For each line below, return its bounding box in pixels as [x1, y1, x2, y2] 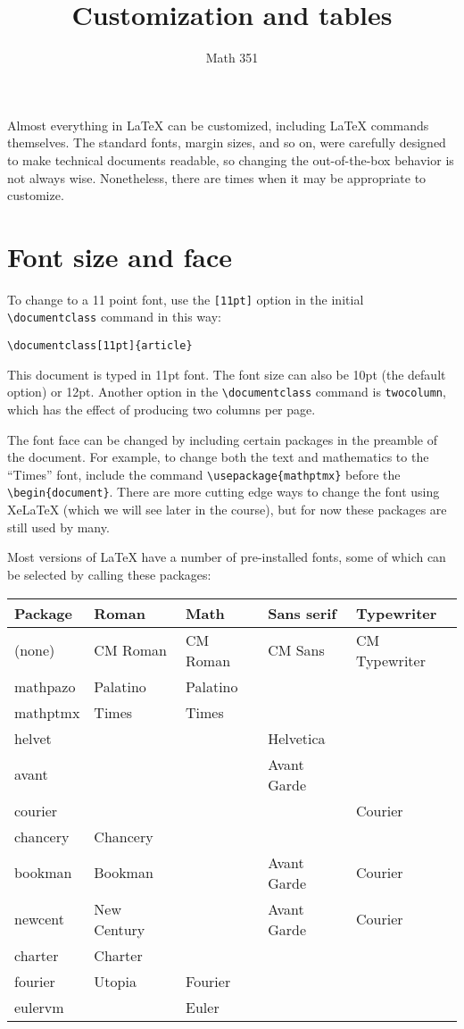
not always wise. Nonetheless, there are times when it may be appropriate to [7, 168, 427, 187]
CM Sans [268, 640, 325, 660]
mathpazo [14, 675, 76, 697]
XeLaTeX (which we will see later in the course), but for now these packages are [7, 500, 447, 519]
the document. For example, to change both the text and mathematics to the [7, 448, 429, 466]
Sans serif [268, 602, 336, 623]
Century [94, 918, 145, 940]
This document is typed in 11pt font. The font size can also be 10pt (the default [7, 364, 446, 383]
